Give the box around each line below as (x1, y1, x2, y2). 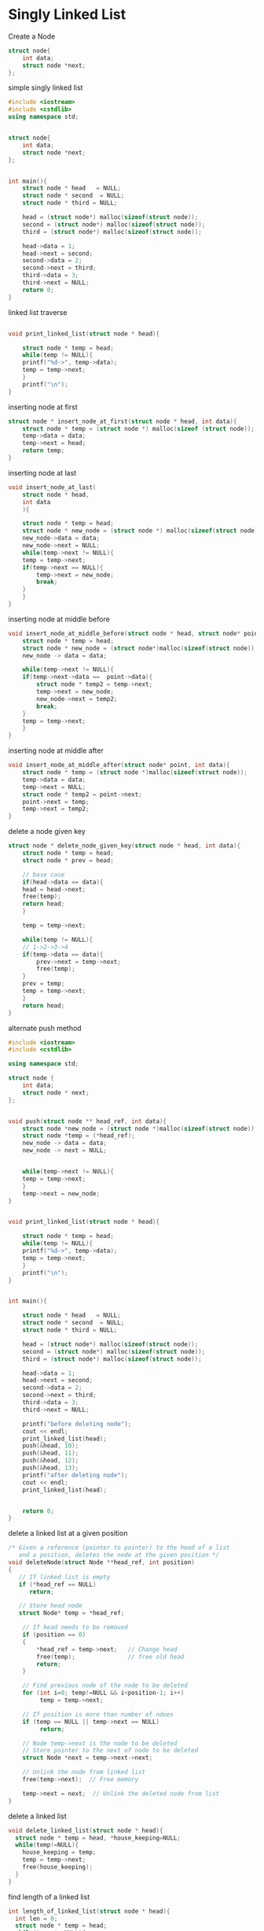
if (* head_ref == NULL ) (18, 1581, 97, 1588)
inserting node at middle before (8, 614, 110, 624)
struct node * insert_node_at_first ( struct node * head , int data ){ (8, 417, 237, 425)
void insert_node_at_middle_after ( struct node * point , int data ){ (8, 762, 230, 769)
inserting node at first (8, 402, 78, 411)
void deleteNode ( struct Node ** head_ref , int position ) (8, 1559, 195, 1566)
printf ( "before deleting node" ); (22, 1420, 132, 1428)
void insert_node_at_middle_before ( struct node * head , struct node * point (8, 629, 262, 637)
